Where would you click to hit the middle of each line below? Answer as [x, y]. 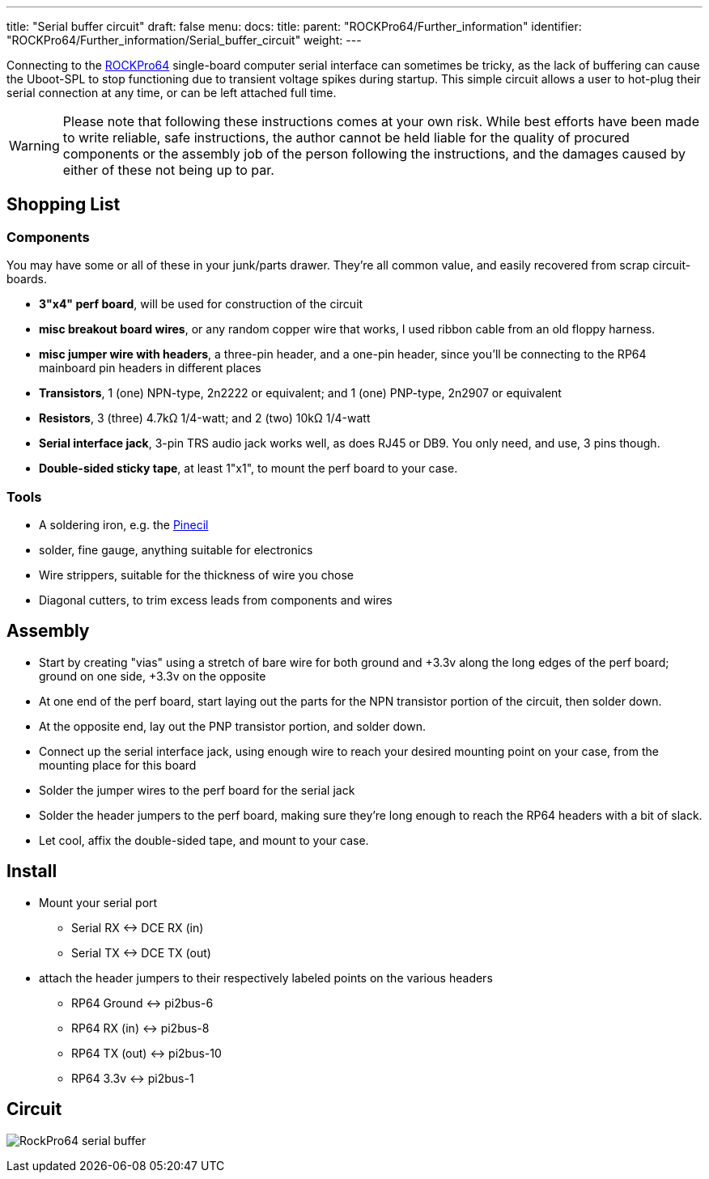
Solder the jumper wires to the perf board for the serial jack [197, 790]
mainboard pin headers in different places [150, 368]
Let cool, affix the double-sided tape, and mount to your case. [204, 840]
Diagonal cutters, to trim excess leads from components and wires [216, 600]
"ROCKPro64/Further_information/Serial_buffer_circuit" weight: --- [184, 40]
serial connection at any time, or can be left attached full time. [172, 93]
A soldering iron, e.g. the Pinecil [124, 524]
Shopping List [64, 205]
